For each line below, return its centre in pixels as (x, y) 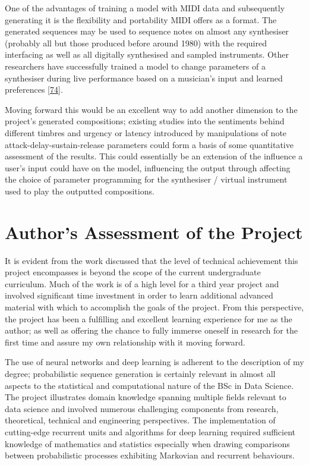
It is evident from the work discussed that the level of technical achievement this (152, 260)
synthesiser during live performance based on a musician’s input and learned (144, 78)
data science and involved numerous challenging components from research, (142, 408)
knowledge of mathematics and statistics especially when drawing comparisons (147, 443)
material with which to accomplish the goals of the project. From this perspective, (154, 307)
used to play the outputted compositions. (80, 191)
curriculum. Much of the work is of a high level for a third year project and (142, 283)
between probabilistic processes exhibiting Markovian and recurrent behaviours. (150, 455)
